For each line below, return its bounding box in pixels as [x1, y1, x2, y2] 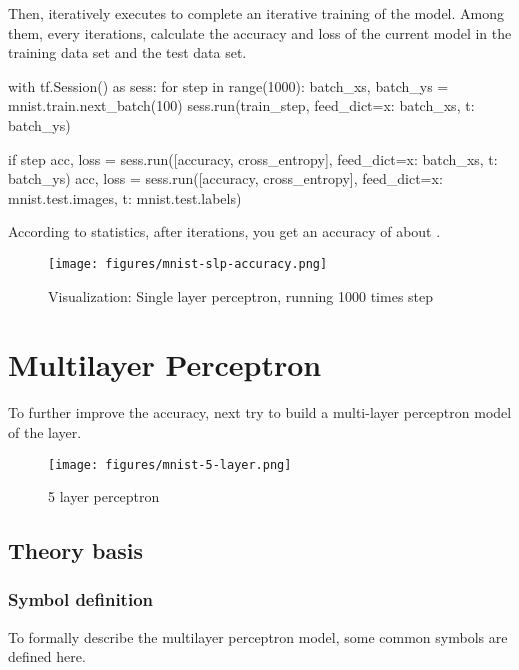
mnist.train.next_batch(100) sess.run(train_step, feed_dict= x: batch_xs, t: [8, 95, 475, 116]
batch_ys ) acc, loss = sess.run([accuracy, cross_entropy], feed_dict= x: [8, 168, 443, 189]
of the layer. [8, 421, 82, 442]
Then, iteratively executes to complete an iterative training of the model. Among [8, 3, 505, 23]
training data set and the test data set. [8, 42, 247, 63]
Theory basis [8, 535, 144, 566]
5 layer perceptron [48, 486, 160, 507]
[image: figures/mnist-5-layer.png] [48, 457, 292, 472]
